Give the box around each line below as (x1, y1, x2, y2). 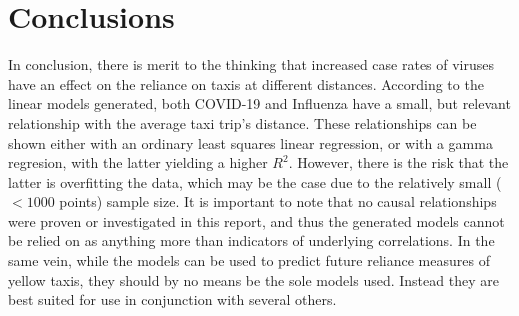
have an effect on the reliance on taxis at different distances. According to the (8, 73, 484, 94)
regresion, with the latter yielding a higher (8, 152, 268, 173)
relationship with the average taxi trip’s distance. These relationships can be (8, 112, 477, 133)
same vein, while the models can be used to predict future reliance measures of (8, 250, 490, 271)
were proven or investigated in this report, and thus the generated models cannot (8, 210, 505, 231)
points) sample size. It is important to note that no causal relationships (59, 191, 497, 212)
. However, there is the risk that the (288, 152, 509, 173)
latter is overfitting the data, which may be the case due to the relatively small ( (8, 171, 502, 192)
